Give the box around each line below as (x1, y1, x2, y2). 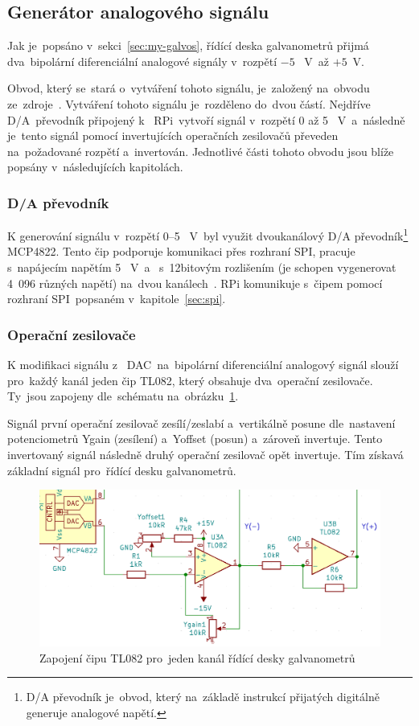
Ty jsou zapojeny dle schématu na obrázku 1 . (7, 388, 239, 404)
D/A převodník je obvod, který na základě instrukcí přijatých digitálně (26, 688, 380, 705)
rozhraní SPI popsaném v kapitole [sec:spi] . (7, 290, 226, 307)
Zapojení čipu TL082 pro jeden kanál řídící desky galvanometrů (39, 649, 355, 666)
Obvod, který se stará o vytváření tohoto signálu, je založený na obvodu (7, 80, 370, 96)
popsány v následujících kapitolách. (7, 158, 183, 175)
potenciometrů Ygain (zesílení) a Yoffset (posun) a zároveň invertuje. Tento (7, 430, 383, 447)
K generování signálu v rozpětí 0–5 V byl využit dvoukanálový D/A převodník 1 (7, 225, 409, 244)
